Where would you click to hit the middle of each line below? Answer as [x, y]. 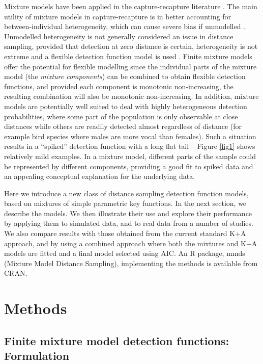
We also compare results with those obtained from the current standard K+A [125, 233]
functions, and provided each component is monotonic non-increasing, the [119, 86]
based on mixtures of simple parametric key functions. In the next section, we [125, 203]
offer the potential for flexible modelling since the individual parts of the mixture [130, 66]
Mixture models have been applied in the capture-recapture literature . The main [131, 6]
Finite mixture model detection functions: [117, 340]
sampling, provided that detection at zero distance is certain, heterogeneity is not [131, 46]
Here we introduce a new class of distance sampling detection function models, [126, 193]
